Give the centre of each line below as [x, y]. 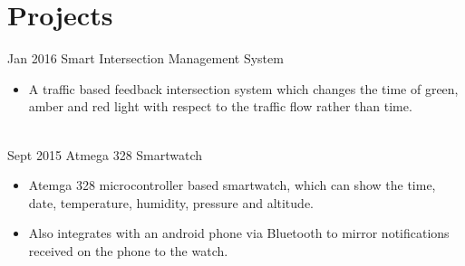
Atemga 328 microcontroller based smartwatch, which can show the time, [232, 185]
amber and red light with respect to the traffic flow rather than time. [220, 106]
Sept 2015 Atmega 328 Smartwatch [105, 154]
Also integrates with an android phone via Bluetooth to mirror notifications [239, 233]
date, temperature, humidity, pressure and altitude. [171, 202]
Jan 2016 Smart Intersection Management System [145, 58]
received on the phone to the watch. [128, 250]
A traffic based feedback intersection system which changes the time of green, [243, 88]
